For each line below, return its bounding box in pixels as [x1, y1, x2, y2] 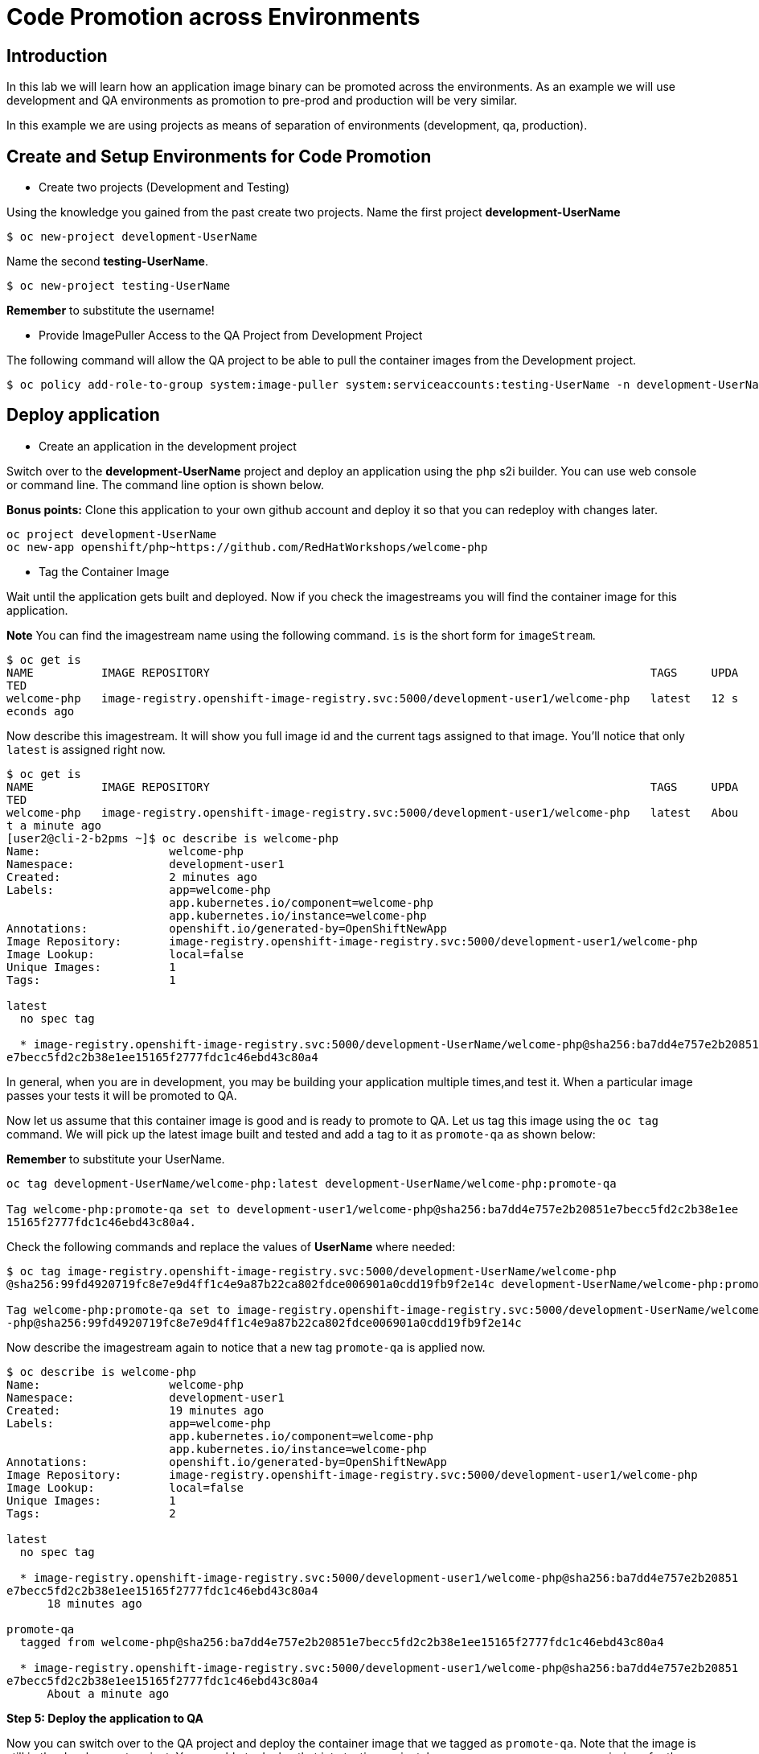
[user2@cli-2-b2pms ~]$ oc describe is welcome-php [6, 831, 339, 845]
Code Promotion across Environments [6, 3, 421, 31]
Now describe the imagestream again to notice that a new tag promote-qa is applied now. [6, 1340, 486, 1354]
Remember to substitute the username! [6, 303, 215, 318]
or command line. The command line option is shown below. [6, 477, 324, 492]
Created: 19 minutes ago [6, 1403, 265, 1417]
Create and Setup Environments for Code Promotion [6, 146, 432, 167]
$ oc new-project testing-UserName [6, 279, 231, 293]
